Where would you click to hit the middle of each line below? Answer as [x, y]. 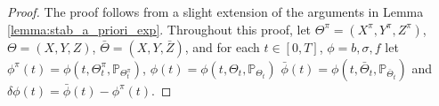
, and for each [222, 46]
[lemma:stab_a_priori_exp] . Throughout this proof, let [159, 29]
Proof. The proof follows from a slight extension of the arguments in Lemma [215, 11]
